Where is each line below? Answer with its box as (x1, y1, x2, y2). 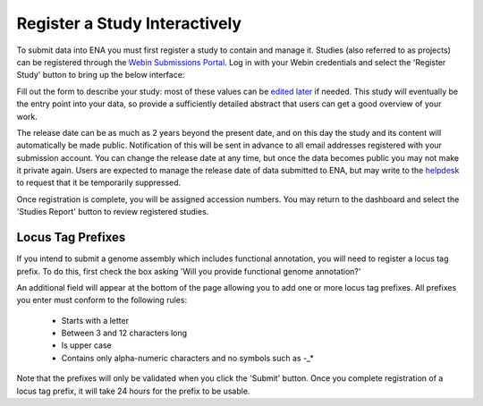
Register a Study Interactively (16, 13, 241, 33)
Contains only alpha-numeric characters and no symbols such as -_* (61, 352, 315, 363)
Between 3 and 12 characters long (61, 327, 188, 339)
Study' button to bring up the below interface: (16, 70, 185, 80)
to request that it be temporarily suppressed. (16, 177, 182, 188)
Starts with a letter (61, 315, 130, 326)
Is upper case (61, 340, 112, 351)
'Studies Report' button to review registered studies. (16, 207, 209, 217)
